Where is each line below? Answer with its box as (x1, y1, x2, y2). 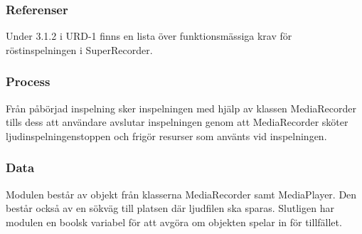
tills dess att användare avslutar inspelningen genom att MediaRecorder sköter (6, 115, 348, 129)
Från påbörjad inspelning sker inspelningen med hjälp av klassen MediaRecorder (6, 100, 356, 115)
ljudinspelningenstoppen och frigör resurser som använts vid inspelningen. (6, 128, 327, 143)
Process (6, 73, 50, 90)
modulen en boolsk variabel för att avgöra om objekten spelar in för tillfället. (6, 214, 342, 229)
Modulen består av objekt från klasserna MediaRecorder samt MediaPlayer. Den (6, 186, 357, 201)
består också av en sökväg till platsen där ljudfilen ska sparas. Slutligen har (6, 201, 334, 216)
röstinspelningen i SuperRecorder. (6, 42, 153, 57)
